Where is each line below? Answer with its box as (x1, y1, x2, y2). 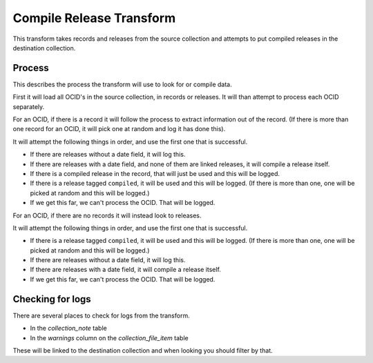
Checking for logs (12, 293, 91, 305)
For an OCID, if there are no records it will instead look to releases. (12, 211, 202, 219)
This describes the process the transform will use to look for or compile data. (12, 80, 233, 88)
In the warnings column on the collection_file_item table (30, 333, 189, 342)
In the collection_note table (30, 324, 107, 333)
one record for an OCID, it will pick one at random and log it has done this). (12, 125, 226, 133)
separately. (12, 102, 45, 110)
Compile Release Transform (12, 10, 176, 26)
